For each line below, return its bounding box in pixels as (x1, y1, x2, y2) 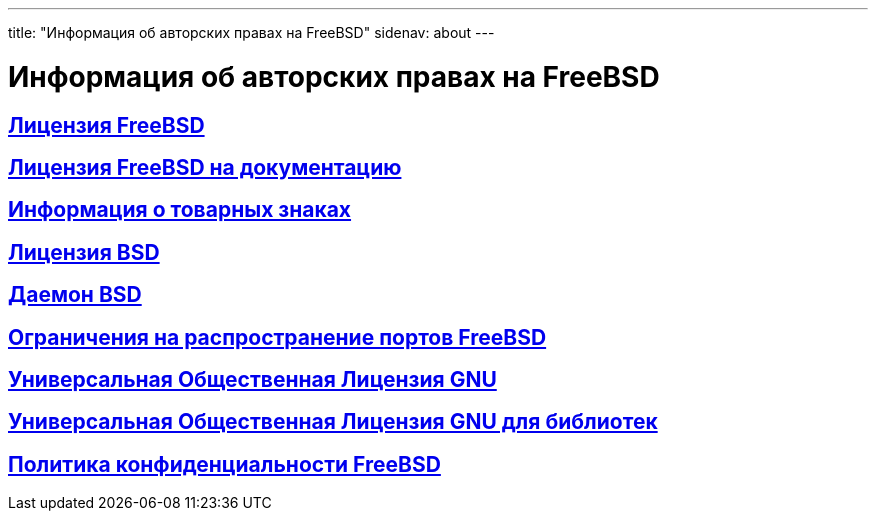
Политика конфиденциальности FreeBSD (8, 451, 441, 477)
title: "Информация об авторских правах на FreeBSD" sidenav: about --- (8, 24, 495, 41)
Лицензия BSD (8, 239, 160, 265)
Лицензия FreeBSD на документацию (8, 154, 402, 180)
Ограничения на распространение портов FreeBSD (8, 324, 547, 350)
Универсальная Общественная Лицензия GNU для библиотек (8, 409, 658, 435)
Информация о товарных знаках (8, 197, 352, 223)
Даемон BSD (8, 282, 142, 308)
